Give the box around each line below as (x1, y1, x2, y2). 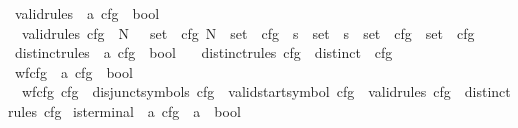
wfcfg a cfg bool (14, 61, 133, 82)
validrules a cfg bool (14, 3, 160, 23)
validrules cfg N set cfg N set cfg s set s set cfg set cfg (21, 22, 475, 43)
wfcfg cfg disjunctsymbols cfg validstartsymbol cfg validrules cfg (21, 81, 451, 102)
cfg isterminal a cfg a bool (43, 100, 241, 121)
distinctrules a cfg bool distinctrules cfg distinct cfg (14, 42, 393, 63)
